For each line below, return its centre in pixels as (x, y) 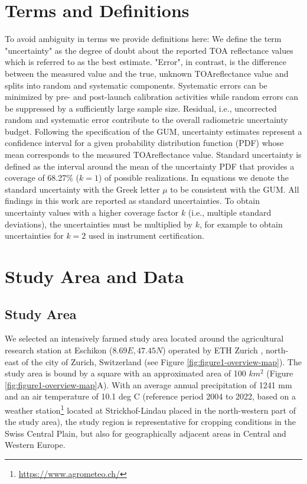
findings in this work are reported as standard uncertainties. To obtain (132, 201)
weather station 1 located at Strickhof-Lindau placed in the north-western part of (150, 409)
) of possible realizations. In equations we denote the (193, 178)
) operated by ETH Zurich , (213, 350)
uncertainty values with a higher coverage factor (92, 212)
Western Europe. (35, 445)
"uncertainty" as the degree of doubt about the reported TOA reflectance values (149, 50)
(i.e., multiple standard (230, 212)
